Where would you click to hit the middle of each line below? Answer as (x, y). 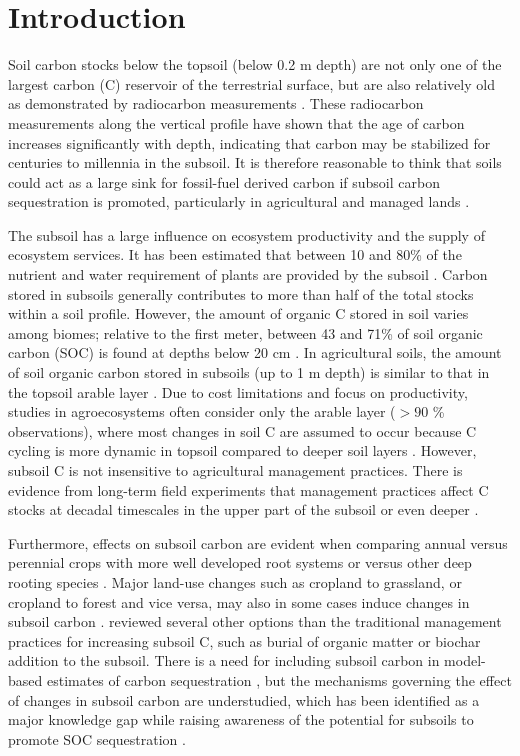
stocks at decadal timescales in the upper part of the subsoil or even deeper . (243, 509)
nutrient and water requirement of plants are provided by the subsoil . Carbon (248, 274)
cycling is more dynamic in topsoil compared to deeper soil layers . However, (242, 450)
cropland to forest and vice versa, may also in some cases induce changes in (239, 601)
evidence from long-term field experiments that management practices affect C (248, 489)
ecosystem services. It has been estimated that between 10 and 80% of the (235, 254)
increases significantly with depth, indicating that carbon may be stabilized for (249, 142)
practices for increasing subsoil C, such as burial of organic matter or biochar (244, 640)
